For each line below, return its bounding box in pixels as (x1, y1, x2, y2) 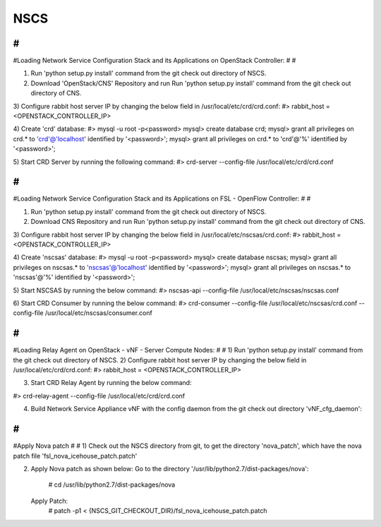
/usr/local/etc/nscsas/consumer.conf (44, 309, 153, 317)
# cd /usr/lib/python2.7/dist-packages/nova (48, 480, 176, 489)
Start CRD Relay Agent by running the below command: (30, 379, 192, 387)
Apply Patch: (30, 497, 68, 505)
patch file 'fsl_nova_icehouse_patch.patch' (13, 451, 138, 460)
